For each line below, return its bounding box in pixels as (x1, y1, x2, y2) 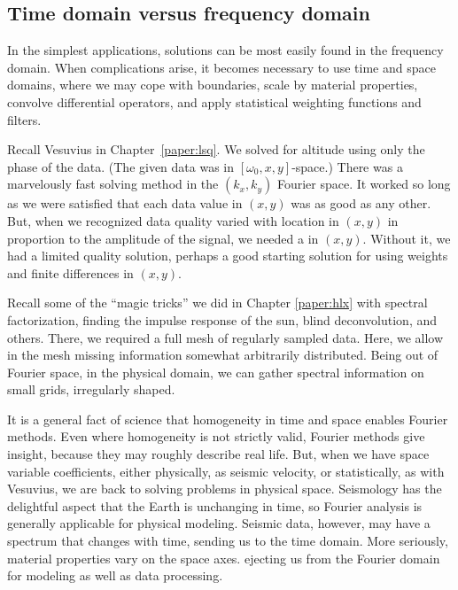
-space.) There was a (291, 157, 403, 175)
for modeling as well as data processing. (7, 566, 223, 585)
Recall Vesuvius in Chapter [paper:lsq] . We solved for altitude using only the (7, 140, 425, 159)
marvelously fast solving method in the (7, 175, 219, 193)
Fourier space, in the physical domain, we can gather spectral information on (7, 362, 424, 381)
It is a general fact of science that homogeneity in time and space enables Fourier (7, 409, 448, 428)
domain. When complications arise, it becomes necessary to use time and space (7, 58, 436, 76)
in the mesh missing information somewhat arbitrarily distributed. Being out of (7, 345, 439, 364)
